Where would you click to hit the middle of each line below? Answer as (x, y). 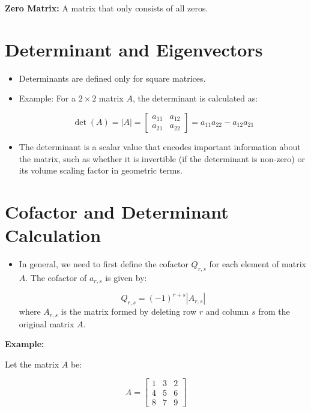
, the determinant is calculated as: (195, 98)
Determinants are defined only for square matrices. (112, 78)
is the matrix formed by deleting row (129, 311)
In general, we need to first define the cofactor (104, 264)
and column (227, 311)
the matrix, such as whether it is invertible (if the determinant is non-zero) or (162, 158)
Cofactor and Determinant (117, 211)
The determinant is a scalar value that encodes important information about (160, 146)
